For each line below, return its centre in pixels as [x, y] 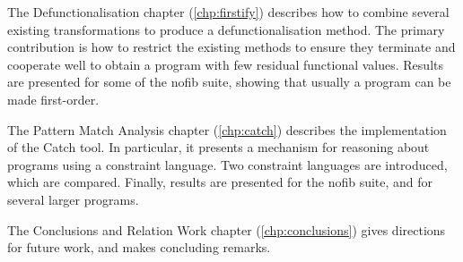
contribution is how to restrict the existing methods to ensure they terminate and [231, 47]
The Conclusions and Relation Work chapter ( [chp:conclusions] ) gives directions [227, 229]
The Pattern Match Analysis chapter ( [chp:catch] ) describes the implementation [227, 129]
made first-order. [53, 99]
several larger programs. [73, 199]
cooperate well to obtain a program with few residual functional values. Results [225, 64]
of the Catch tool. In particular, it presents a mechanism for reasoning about [218, 147]
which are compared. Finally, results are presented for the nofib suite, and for [220, 182]
